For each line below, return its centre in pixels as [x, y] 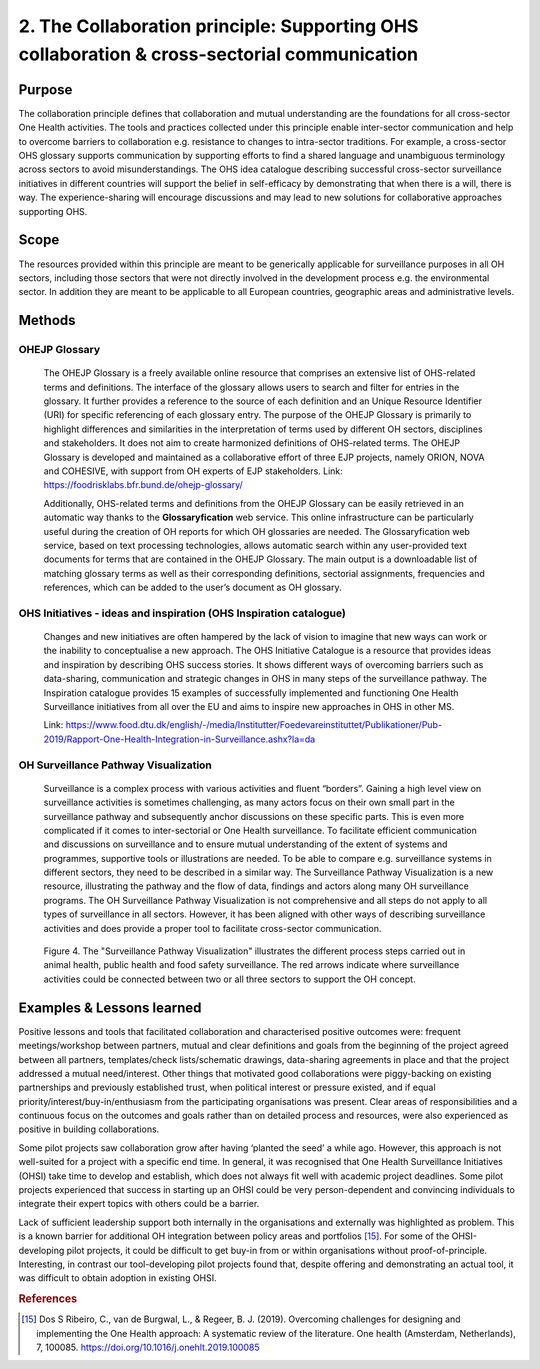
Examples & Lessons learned [110, 1007]
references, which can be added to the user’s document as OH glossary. [192, 587]
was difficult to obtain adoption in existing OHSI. [117, 1278]
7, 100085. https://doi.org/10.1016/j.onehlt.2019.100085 [148, 1347]
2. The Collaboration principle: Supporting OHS [218, 26]
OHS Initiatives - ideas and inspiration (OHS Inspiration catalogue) [182, 613]
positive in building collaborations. [89, 1129]
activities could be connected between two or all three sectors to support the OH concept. [229, 979]
